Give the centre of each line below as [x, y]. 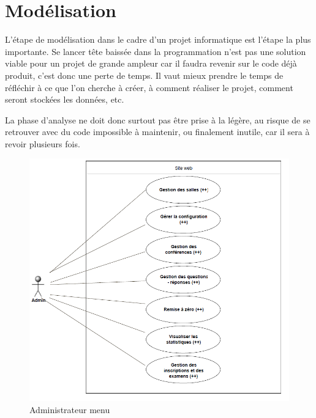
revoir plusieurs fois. [43, 143]
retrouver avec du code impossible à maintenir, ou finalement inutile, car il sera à [157, 132]
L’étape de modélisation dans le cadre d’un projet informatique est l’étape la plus [158, 39]
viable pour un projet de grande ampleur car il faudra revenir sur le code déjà [151, 63]
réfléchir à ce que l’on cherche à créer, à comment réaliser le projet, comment [149, 87]
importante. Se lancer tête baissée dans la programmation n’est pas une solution [156, 51]
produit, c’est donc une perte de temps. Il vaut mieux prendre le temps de [144, 75]
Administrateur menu [70, 409]
